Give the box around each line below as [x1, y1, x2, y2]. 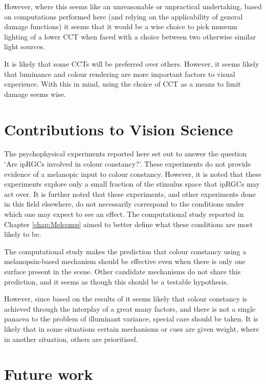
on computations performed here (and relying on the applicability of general [4, 11, 243, 22]
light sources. [4, 41, 45, 52]
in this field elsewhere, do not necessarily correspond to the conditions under [4, 198, 244, 209]
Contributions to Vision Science [4, 118, 233, 139]
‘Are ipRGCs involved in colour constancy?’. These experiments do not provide [4, 158, 251, 169]
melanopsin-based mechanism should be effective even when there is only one [4, 256, 246, 267]
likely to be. [4, 229, 41, 239]
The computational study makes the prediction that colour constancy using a [4, 246, 247, 256]
